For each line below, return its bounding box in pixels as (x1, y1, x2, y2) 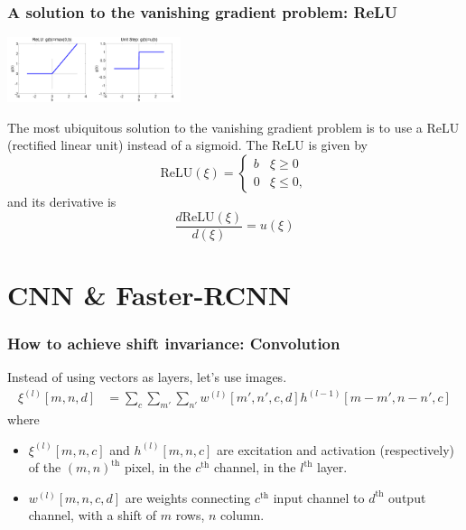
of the (28, 458, 61, 477)
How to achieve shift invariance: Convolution (7, 331, 340, 354)
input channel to (273, 488, 365, 507)
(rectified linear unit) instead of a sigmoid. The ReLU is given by (7, 135, 368, 154)
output (388, 488, 426, 507)
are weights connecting (125, 488, 251, 507)
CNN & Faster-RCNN (7, 275, 292, 312)
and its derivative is (7, 192, 116, 210)
